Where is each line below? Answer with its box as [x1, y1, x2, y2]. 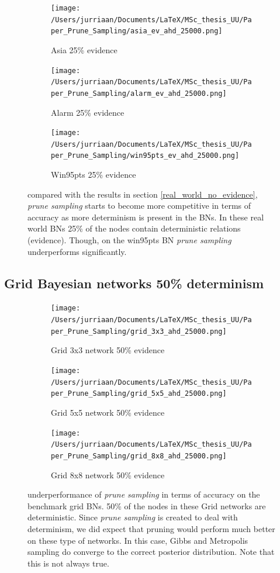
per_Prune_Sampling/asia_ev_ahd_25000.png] [51, 27, 223, 36]
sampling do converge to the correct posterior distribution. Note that [27, 546, 275, 558]
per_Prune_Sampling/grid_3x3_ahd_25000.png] [51, 327, 227, 336]
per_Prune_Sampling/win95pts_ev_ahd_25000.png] [51, 151, 240, 160]
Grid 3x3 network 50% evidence [51, 344, 165, 356]
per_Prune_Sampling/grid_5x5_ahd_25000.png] [51, 389, 227, 398]
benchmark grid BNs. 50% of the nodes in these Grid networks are [27, 499, 266, 512]
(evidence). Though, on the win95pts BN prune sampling [27, 234, 231, 246]
